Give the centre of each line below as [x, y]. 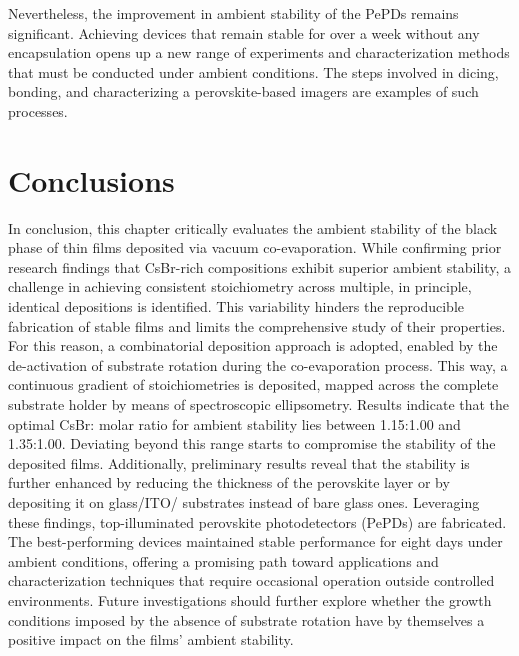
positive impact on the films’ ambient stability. [151, 639]
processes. [38, 110]
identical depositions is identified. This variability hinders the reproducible [236, 306]
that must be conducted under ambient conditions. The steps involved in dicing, [253, 71]
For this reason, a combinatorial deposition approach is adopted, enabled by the [253, 345]
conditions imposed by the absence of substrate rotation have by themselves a [246, 619]
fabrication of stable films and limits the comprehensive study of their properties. [257, 325]
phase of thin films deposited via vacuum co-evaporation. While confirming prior [255, 247]
